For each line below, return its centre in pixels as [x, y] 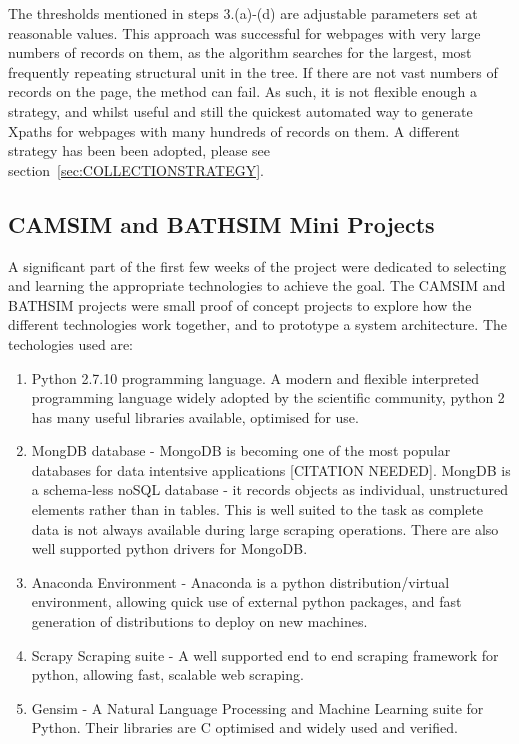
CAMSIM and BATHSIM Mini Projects [221, 223]
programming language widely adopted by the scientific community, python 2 [268, 397]
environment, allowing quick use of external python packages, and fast [246, 601]
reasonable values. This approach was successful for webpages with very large [244, 32]
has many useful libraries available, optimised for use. [195, 416]
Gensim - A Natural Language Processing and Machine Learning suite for [257, 707]
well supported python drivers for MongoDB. [169, 548]
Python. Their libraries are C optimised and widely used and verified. [244, 727]
